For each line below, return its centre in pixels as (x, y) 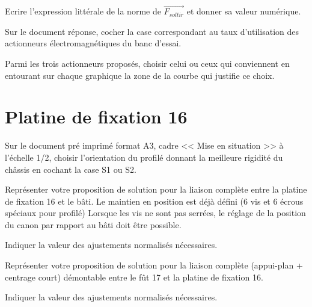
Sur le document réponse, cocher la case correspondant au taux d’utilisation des (152, 31)
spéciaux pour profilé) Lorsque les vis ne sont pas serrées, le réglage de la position (155, 213)
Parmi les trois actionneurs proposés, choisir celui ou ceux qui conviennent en (147, 63)
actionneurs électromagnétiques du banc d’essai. (93, 43)
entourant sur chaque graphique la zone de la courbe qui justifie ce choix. (140, 75)
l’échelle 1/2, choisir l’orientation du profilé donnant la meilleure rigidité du (144, 157)
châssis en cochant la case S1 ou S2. (71, 169)
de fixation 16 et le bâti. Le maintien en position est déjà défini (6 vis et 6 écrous (154, 201)
